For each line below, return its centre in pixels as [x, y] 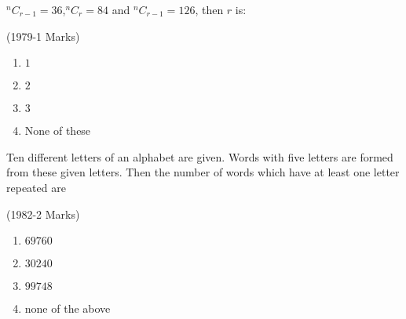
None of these [58, 130]
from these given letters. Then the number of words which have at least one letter [203, 172]
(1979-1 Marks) [43, 36]
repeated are [36, 187]
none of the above [68, 308]
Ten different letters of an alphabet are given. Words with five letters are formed [200, 156]
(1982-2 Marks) [43, 214]
